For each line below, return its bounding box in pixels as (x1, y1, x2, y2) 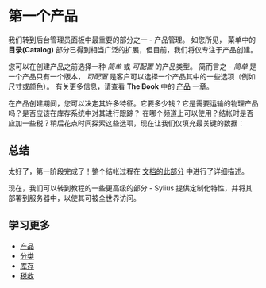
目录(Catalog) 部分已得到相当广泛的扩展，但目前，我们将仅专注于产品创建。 (8, 44, 258, 54)
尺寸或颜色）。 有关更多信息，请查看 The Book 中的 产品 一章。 (8, 81, 214, 91)
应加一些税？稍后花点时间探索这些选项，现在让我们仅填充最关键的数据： (8, 118, 245, 128)
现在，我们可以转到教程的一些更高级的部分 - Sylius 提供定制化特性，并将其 (8, 183, 253, 193)
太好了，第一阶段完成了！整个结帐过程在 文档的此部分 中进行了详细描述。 (8, 166, 249, 175)
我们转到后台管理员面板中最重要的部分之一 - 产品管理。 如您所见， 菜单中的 (8, 35, 256, 44)
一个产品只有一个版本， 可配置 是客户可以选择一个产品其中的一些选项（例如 (8, 71, 256, 81)
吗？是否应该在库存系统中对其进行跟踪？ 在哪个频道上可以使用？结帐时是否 (8, 108, 254, 117)
